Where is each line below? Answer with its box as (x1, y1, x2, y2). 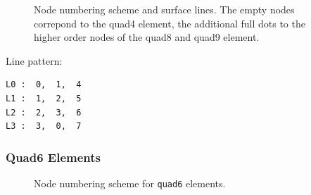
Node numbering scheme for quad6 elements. (34, 175, 226, 190)
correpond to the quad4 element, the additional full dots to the (34, 15, 305, 30)
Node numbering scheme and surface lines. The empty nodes (34, 2, 295, 16)
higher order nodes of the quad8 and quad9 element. (34, 30, 260, 44)
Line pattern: (6, 53, 63, 68)
